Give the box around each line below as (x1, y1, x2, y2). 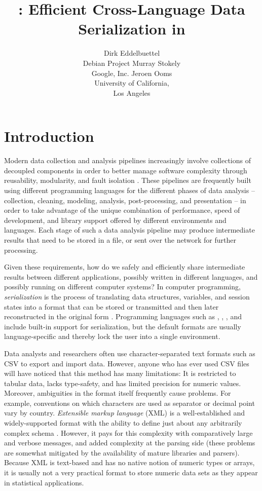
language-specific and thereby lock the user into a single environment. (4, 331, 220, 342)
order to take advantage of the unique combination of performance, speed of (4, 205, 240, 215)
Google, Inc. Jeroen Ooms (91, 67, 172, 78)
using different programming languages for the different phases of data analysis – (4, 185, 255, 195)
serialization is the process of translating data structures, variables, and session (4, 291, 250, 301)
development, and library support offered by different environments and (4, 214, 227, 225)
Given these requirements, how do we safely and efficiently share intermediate (4, 261, 245, 272)
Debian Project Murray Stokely (83, 57, 181, 68)
